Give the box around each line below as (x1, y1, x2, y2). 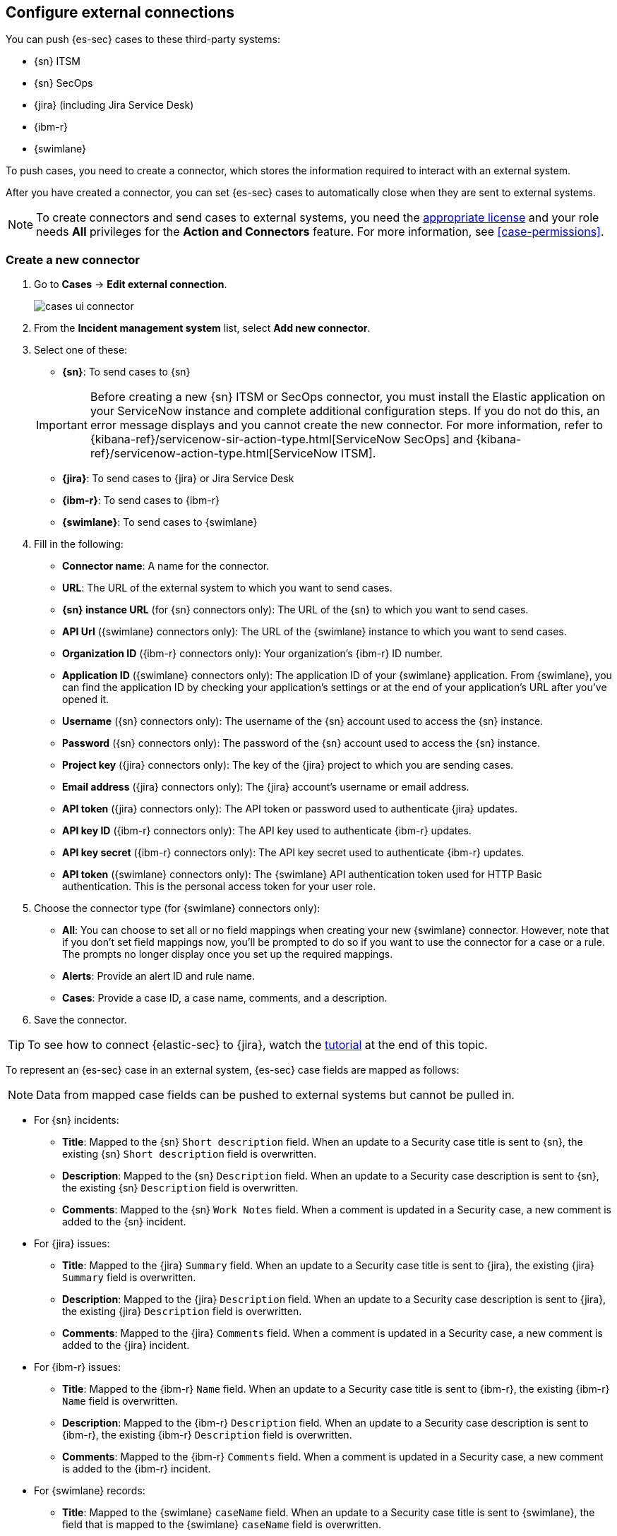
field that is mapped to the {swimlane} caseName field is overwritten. (62, 1518, 381, 1531)
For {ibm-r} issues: (34, 1361, 121, 1374)
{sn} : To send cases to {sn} (62, 366, 191, 378)
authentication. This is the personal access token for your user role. (62, 880, 376, 893)
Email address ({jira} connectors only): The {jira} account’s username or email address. (62, 781, 469, 793)
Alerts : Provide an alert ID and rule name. (62, 970, 256, 983)
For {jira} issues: (34, 1237, 110, 1250)
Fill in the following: (34, 538, 124, 551)
